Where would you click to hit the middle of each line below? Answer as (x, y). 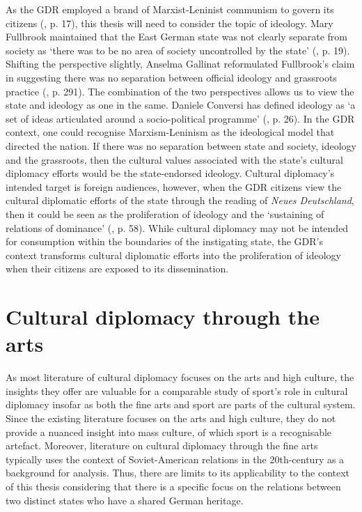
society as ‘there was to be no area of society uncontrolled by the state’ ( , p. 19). (178, 50)
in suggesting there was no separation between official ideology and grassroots (171, 77)
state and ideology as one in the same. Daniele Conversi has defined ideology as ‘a (181, 105)
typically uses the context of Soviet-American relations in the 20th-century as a (175, 459)
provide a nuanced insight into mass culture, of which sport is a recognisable (169, 432)
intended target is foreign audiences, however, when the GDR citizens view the (174, 186)
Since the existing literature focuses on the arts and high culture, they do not (171, 418)
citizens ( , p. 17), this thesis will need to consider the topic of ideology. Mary (170, 23)
